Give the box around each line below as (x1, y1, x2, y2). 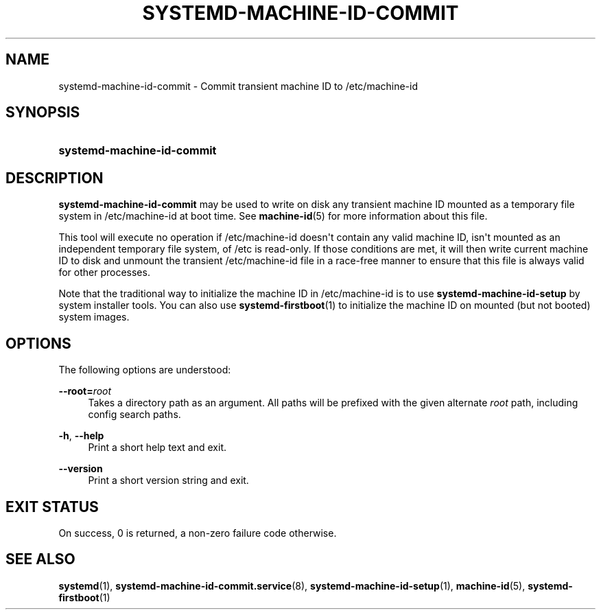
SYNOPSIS (5, 104, 80, 121)
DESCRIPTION (5, 169, 104, 187)
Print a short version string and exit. (88, 474, 249, 487)
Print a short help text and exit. (88, 441, 226, 454)
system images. (58, 311, 130, 323)
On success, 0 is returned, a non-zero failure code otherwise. (58, 526, 337, 539)
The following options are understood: (58, 364, 231, 376)
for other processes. (58, 266, 150, 279)
